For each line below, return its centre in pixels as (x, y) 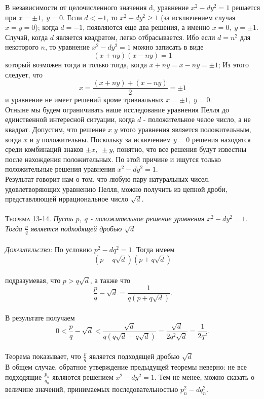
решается (246, 7)
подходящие (24, 376)
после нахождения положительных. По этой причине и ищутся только (113, 159)
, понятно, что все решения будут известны (180, 149)
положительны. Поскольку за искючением (106, 139)
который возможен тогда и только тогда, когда (76, 64)
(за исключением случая (198, 17)
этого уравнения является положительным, (185, 129)
